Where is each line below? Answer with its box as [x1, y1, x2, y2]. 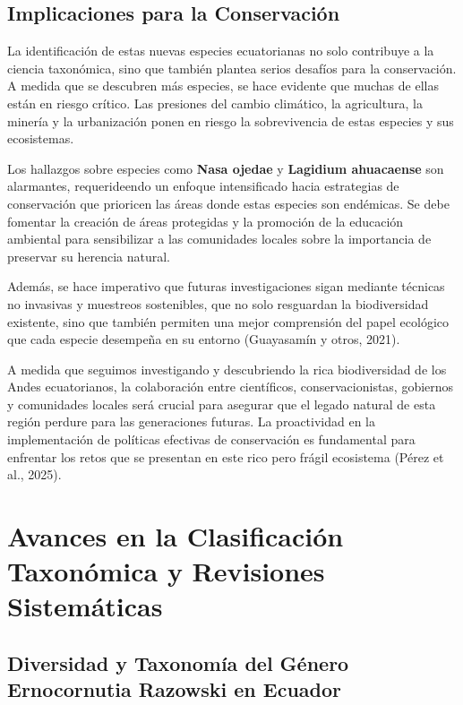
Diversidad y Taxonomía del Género [7, 649, 349, 676]
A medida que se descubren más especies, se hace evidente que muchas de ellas [7, 76, 439, 95]
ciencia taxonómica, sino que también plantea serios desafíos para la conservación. [7, 58, 457, 77]
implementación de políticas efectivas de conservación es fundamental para [7, 430, 416, 449]
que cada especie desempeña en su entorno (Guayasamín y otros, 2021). [7, 330, 400, 348]
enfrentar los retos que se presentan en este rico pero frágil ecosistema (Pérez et [7, 447, 444, 466]
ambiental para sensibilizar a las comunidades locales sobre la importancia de [7, 229, 432, 248]
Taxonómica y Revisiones [7, 553, 325, 589]
